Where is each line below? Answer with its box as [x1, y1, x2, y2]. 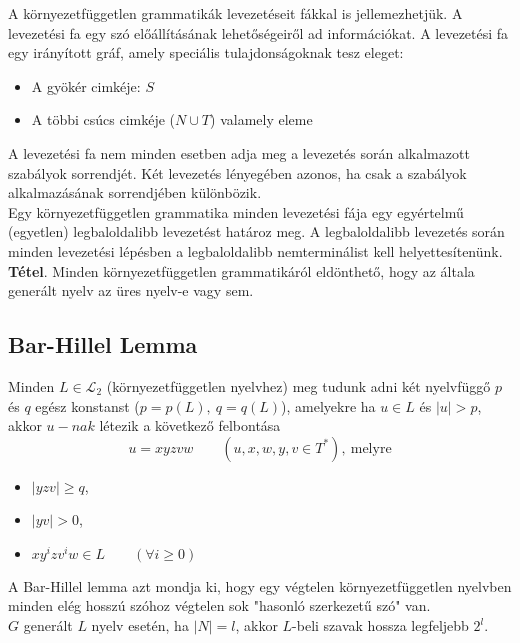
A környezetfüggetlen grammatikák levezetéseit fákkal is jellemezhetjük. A [8, 3, 463, 23]
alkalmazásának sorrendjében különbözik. [8, 182, 262, 203]
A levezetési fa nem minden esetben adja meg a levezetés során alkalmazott [8, 142, 470, 163]
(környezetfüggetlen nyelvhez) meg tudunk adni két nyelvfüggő [106, 375, 491, 396]
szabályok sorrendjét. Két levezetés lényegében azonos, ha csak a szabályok [8, 162, 467, 183]
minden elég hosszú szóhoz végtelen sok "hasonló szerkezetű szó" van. [8, 595, 431, 616]
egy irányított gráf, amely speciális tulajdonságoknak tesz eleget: [8, 42, 404, 63]
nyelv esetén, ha [91, 615, 189, 636]
